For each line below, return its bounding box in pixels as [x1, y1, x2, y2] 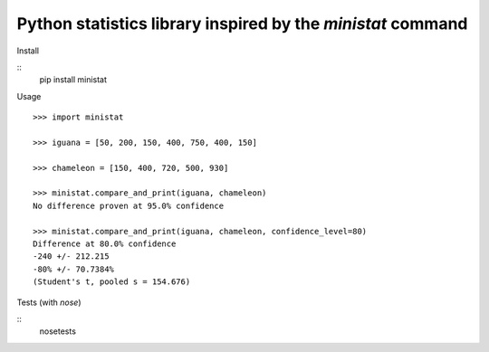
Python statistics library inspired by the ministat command [16, 14, 468, 33]
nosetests [39, 326, 77, 337]
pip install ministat [39, 74, 108, 85]
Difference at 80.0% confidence [33, 239, 177, 249]
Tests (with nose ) [16, 297, 81, 308]
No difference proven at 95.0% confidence [33, 200, 225, 211]
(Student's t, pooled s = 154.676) [33, 277, 191, 287]
